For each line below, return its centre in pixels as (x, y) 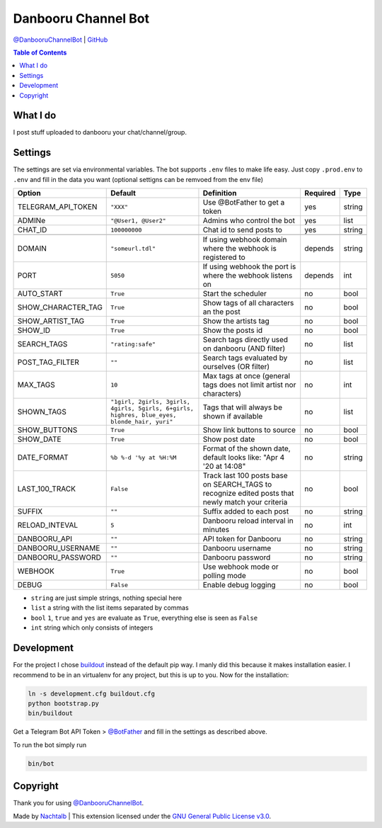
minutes (216, 530)
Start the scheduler (235, 294)
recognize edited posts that (248, 494)
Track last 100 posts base (245, 476)
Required (320, 193)
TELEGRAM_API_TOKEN (57, 207)
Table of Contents (40, 52)
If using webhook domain (245, 239)
